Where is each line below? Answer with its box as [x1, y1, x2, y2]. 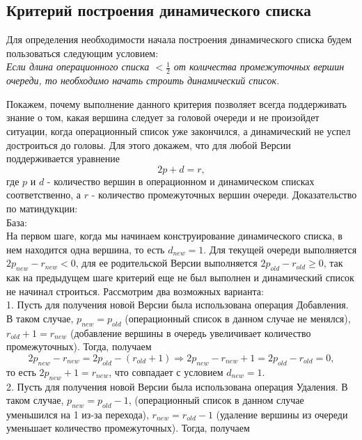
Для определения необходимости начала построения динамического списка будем [6, 32, 352, 47]
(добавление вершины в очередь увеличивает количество [70, 325, 311, 340]
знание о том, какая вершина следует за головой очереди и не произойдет [6, 110, 320, 125]
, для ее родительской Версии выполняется [75, 256, 258, 270]
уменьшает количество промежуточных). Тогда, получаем [6, 421, 250, 435]
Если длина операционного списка [6, 59, 150, 74]
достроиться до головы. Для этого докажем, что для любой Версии [6, 137, 291, 152]
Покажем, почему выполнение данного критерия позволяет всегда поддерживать [6, 96, 347, 111]
